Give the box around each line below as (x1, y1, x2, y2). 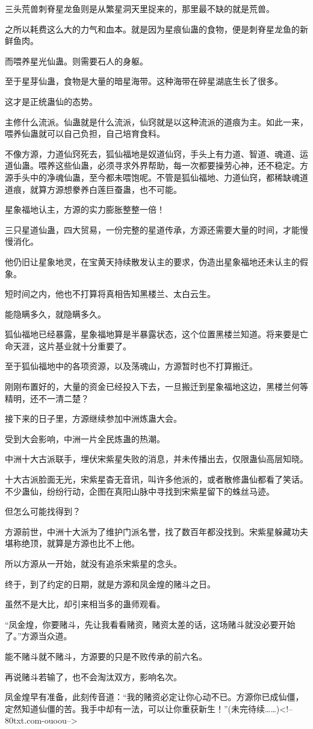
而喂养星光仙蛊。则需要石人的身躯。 (5, 54, 148, 67)
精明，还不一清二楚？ (5, 392, 89, 404)
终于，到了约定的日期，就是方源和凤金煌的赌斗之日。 (5, 577, 215, 590)
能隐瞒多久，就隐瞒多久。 (5, 307, 106, 320)
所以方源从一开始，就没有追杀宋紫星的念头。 (5, 557, 182, 569)
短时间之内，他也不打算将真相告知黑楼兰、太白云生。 (5, 287, 215, 300)
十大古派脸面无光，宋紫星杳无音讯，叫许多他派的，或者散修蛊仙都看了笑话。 (5, 473, 308, 486)
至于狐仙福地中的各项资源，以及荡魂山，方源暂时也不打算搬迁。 (5, 360, 258, 372)
